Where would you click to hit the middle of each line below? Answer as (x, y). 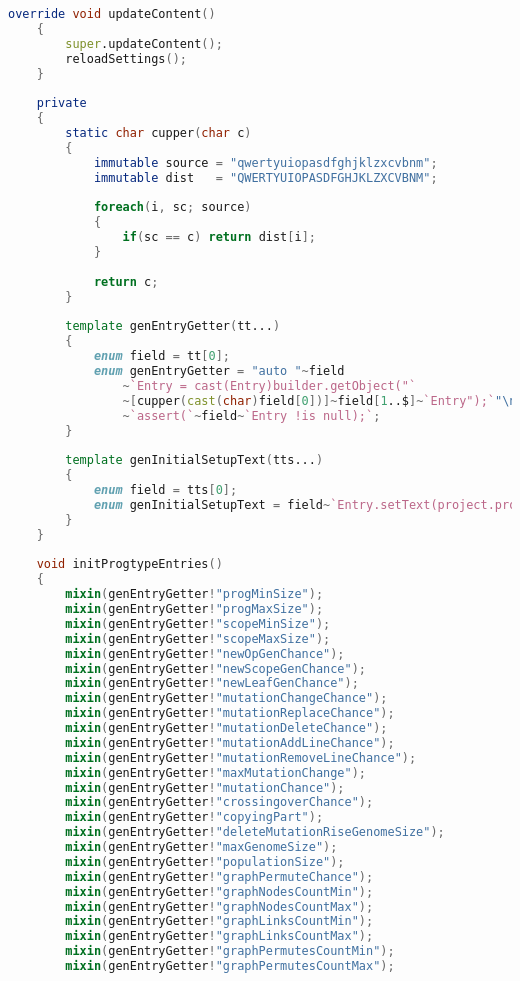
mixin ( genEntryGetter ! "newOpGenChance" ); (205, 653)
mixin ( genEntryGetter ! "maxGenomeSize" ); (201, 847)
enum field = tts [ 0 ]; (165, 490)
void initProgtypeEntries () (129, 564)
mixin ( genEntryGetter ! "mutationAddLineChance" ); (230, 742)
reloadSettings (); (126, 58)
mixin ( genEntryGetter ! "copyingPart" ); (194, 817)
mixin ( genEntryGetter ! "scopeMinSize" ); (198, 623)
